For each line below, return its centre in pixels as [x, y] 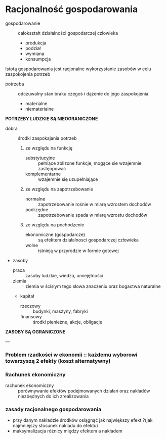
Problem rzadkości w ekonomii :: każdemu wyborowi [71, 355]
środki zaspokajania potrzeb [47, 138]
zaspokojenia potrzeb [28, 74]
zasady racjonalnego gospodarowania [53, 409]
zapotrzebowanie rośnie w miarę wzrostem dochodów [94, 204]
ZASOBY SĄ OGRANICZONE [35, 331]
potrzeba [15, 84]
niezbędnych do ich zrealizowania [53, 396]
